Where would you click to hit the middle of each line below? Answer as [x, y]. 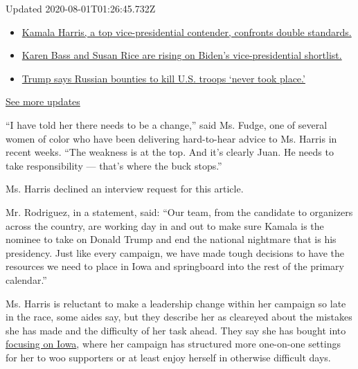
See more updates [43, 101]
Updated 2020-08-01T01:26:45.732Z [81, 8]
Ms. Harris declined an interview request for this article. [125, 189]
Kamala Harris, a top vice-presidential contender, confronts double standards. [187, 31]
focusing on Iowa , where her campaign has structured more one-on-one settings [173, 344]
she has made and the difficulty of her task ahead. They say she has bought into [176, 330]
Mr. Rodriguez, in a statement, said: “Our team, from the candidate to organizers [179, 211]
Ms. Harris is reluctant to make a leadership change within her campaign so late [176, 303]
